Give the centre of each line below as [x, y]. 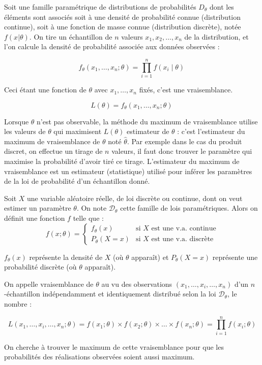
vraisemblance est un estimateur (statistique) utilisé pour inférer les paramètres [128, 171]
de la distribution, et [216, 36]
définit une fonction [35, 218]
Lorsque [17, 121]
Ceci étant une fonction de [45, 90]
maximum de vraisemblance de [52, 141]
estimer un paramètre [38, 208]
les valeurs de [25, 131]
